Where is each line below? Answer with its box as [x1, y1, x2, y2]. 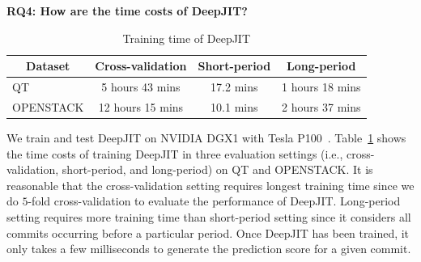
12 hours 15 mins [98, 98, 184, 115]
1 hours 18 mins [282, 78, 361, 95]
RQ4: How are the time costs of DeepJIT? [6, 2, 248, 19]
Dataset [26, 57, 70, 74]
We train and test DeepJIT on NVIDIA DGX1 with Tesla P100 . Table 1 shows [6, 129, 406, 146]
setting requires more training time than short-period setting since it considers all [6, 208, 411, 225]
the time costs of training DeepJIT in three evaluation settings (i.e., [6, 145, 343, 162]
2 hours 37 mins [282, 98, 361, 115]
